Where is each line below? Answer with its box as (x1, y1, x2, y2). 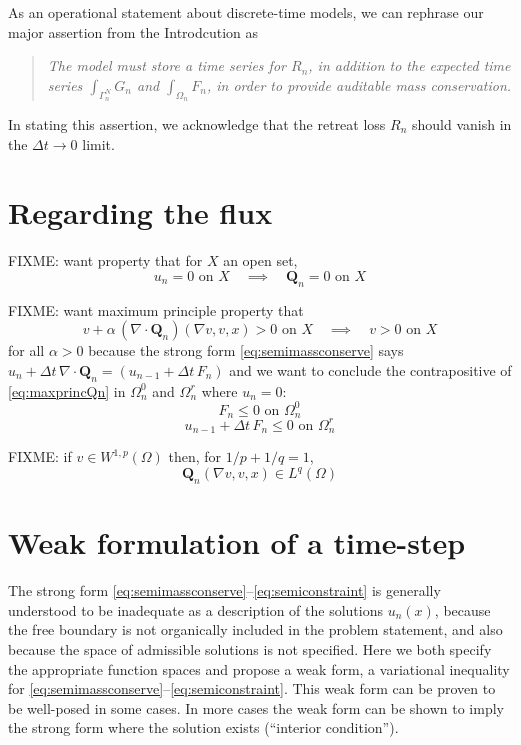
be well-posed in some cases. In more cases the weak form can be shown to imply (8, 697, 504, 718)
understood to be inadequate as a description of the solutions (8, 599, 383, 620)
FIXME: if (8, 446, 72, 467)
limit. (82, 133, 115, 154)
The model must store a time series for (47, 55, 286, 76)
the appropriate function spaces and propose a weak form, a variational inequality (8, 658, 510, 679)
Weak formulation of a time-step (8, 522, 466, 563)
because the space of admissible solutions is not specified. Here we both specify (8, 638, 492, 659)
